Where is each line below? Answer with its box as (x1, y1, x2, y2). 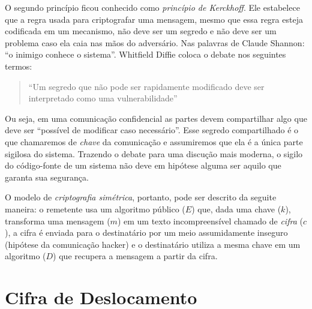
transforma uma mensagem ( (5, 214, 110, 227)
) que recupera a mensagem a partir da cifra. (53, 250, 218, 262)
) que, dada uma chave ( (191, 202, 281, 215)
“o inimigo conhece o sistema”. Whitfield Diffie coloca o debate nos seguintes (5, 48, 286, 61)
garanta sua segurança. (5, 170, 89, 183)
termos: (5, 59, 32, 72)
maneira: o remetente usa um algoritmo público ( (5, 202, 185, 215)
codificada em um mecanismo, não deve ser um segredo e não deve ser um (5, 25, 277, 37)
